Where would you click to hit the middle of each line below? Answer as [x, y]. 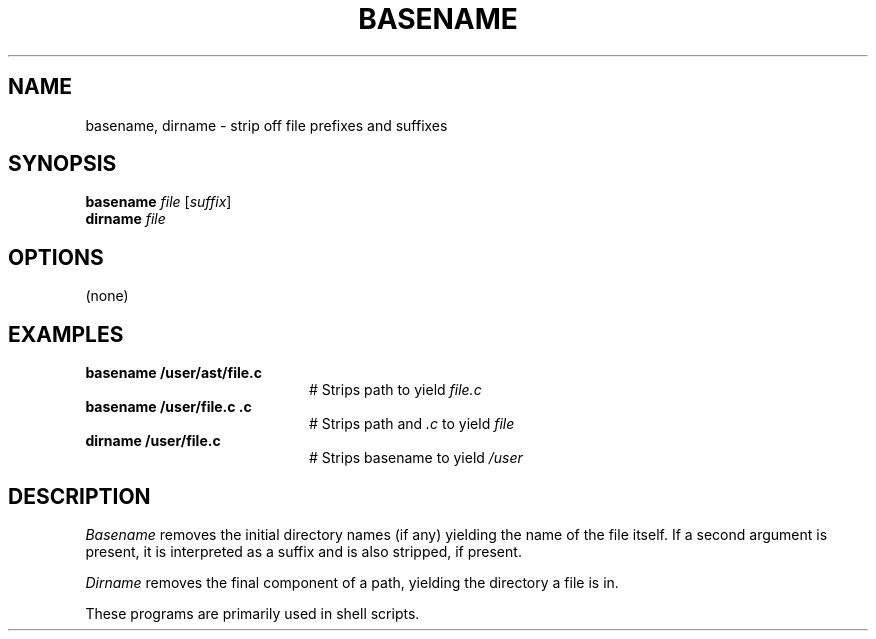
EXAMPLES [66, 334]
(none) [107, 296]
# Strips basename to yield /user [416, 458]
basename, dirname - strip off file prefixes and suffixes [266, 125]
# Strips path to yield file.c [395, 390]
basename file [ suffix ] [158, 202]
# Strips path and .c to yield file [412, 424]
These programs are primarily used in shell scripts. [252, 613]
